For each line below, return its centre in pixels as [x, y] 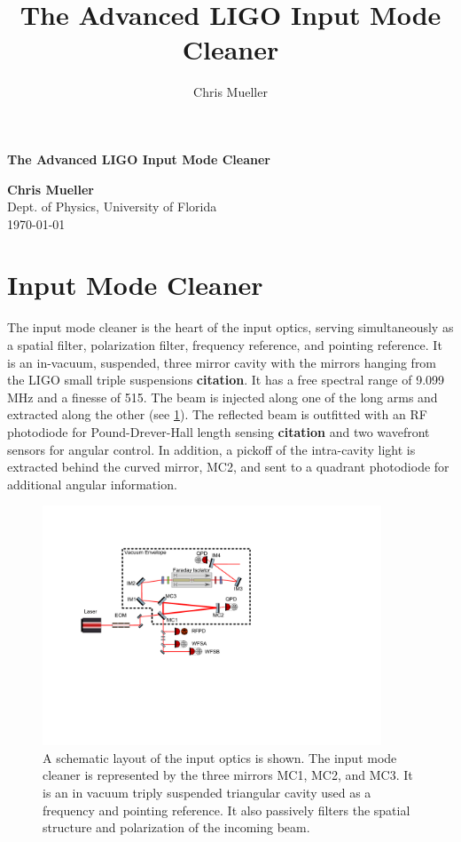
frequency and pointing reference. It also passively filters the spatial [227, 810]
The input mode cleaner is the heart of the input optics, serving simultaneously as [230, 327]
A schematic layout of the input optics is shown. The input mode [220, 757]
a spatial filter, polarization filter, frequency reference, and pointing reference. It [225, 345]
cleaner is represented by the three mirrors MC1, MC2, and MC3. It [228, 775]
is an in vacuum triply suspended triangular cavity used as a [207, 792]
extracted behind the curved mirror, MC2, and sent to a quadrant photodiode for [228, 467]
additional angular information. [92, 484]
